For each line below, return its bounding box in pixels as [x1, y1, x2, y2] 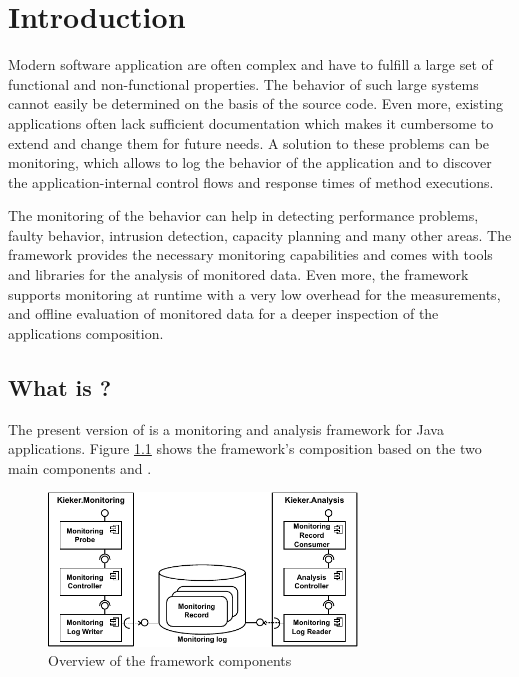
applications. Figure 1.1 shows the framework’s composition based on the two [8, 438, 482, 459]
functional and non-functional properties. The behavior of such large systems [8, 73, 479, 94]
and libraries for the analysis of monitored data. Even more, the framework [8, 264, 469, 285]
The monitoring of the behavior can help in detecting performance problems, [8, 205, 479, 226]
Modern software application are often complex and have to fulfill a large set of [8, 54, 493, 75]
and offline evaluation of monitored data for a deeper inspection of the [8, 303, 439, 324]
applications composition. [8, 322, 164, 343]
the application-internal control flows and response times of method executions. [8, 171, 494, 192]
